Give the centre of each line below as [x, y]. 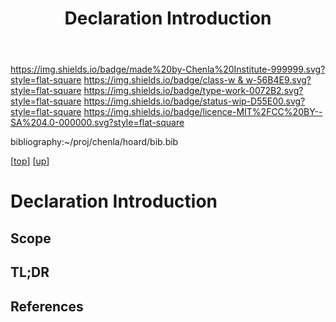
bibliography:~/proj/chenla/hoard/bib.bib [94, 142]
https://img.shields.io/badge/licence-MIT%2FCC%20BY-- [203, 112]
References [47, 306]
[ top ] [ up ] [30, 161]
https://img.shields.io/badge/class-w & [163, 80]
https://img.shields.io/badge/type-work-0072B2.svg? [193, 91]
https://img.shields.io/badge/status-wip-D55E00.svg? [194, 101]
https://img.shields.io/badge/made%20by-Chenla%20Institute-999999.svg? [168, 69]
